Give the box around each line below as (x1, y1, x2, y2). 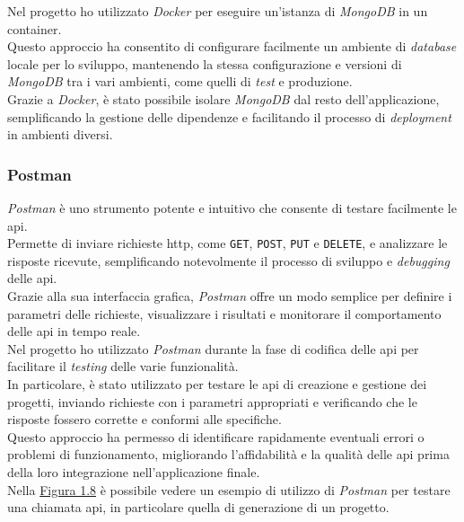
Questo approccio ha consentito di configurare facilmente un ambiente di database (7, 37, 457, 56)
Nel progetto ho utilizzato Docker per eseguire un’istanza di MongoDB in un (7, 2, 428, 20)
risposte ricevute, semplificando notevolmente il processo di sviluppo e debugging (7, 251, 450, 270)
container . (7, 19, 62, 38)
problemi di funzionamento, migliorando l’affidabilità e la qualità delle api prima (7, 445, 450, 464)
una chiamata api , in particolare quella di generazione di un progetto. (7, 498, 390, 517)
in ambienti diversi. (7, 125, 113, 144)
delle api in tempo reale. (7, 322, 141, 341)
